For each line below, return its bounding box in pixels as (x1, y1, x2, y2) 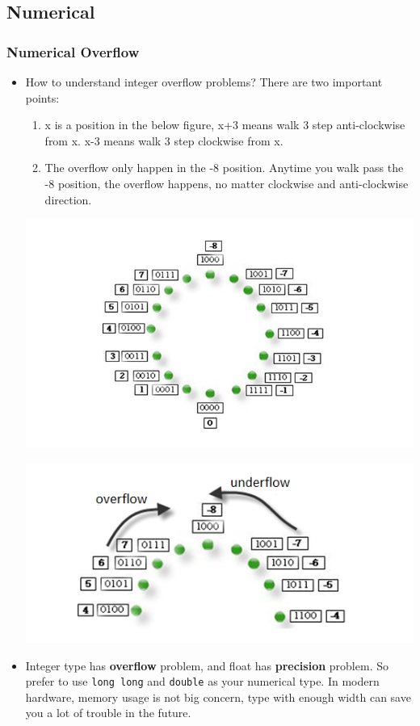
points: (25, 89, 60, 106)
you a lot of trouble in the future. (25, 704, 191, 721)
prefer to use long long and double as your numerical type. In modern (25, 673, 380, 690)
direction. (44, 191, 92, 208)
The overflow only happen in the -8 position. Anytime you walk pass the (44, 159, 404, 176)
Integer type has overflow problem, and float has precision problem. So (25, 657, 388, 674)
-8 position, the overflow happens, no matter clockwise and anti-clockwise (44, 174, 409, 191)
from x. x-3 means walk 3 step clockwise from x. (44, 132, 283, 149)
